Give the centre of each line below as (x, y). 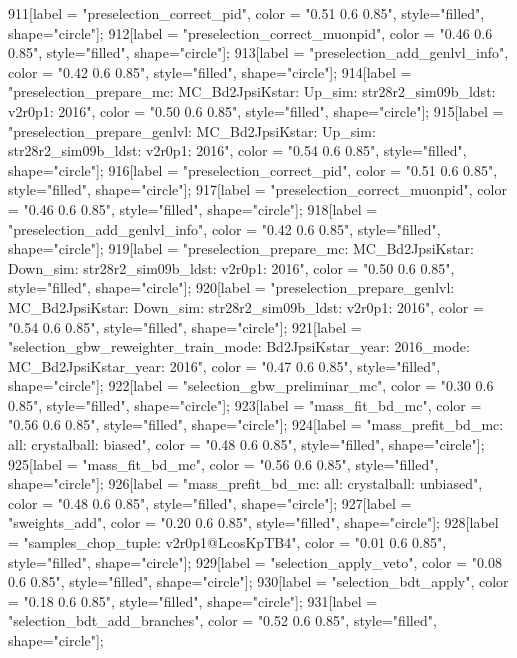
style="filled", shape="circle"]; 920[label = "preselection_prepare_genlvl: (231, 287)
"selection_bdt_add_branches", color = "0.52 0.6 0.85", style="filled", (222, 620)
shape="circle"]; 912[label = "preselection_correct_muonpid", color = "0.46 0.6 (250, 32)
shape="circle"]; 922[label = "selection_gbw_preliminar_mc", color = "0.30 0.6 (251, 385)
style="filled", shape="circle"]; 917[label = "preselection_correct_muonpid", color (257, 189)
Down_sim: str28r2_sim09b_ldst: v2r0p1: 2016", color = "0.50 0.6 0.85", (231, 267)
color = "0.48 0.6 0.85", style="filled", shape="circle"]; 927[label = (210, 502)
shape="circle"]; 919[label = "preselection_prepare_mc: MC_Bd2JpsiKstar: (241, 248)
